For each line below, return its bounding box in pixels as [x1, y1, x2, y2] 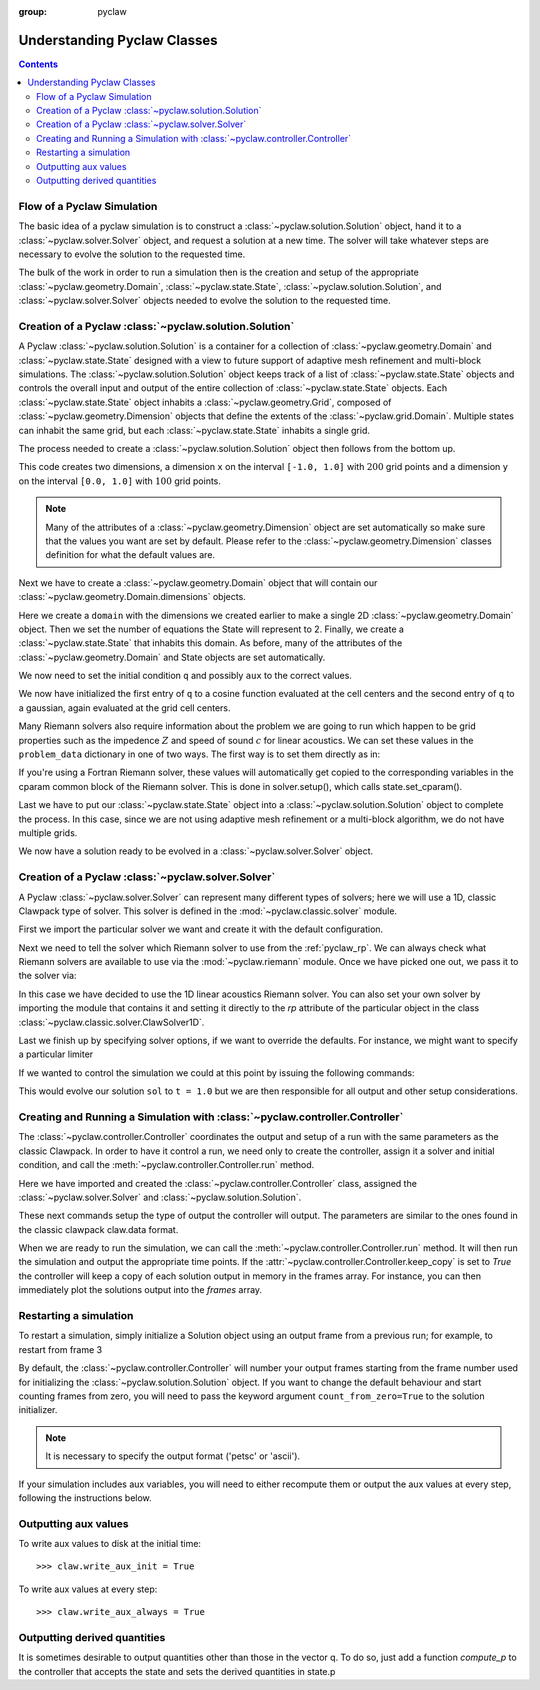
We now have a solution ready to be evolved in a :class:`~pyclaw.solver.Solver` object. [18, 845, 374, 857]
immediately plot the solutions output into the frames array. [18, 1284, 263, 1296]
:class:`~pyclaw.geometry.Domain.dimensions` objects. [18, 591, 247, 603]
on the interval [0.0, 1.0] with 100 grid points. [18, 475, 222, 487]
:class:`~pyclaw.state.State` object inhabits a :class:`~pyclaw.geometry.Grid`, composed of [18, 396, 392, 408]
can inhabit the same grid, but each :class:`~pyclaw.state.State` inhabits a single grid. [18, 424, 370, 436]
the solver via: [18, 970, 77, 982]
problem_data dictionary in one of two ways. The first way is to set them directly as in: [18, 748, 381, 760]
